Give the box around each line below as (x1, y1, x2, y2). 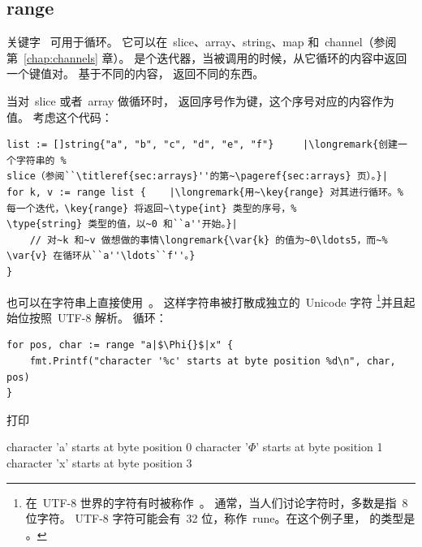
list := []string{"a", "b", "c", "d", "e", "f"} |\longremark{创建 (6, 139, 398, 151)
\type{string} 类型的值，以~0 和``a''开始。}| (6, 218, 238, 230)
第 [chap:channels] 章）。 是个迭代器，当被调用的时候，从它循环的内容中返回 (6, 49, 407, 66)
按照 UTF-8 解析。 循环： (28, 308, 167, 325)
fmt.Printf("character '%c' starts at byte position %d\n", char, (29, 355, 396, 367)
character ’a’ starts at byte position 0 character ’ (6, 438, 248, 455)
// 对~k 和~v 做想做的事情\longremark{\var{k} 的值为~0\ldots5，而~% (29, 234, 388, 246)
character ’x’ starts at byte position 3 (6, 454, 192, 471)
